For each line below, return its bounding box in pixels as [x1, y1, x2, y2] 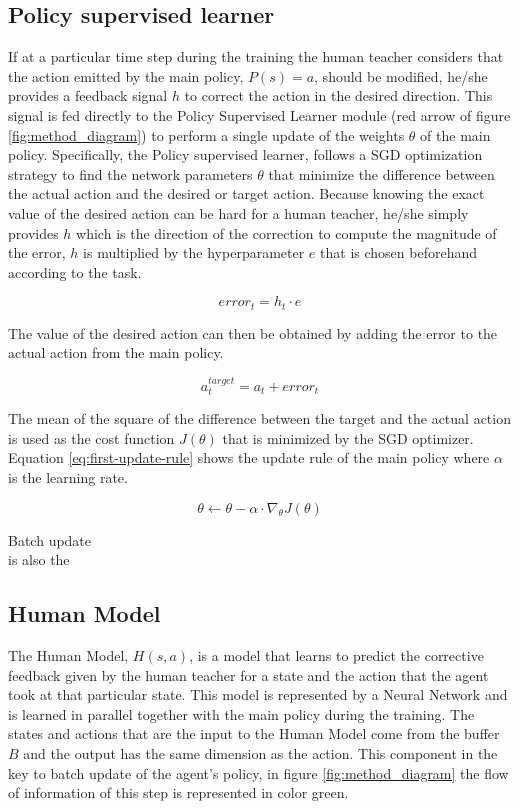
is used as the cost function [8, 427, 175, 448]
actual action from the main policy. [8, 342, 224, 363]
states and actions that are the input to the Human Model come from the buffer [8, 723, 500, 744]
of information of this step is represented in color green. [8, 782, 349, 803]
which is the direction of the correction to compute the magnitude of [76, 222, 497, 243]
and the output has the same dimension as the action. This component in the [23, 742, 498, 763]
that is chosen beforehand [320, 242, 477, 263]
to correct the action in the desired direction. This [184, 85, 493, 106]
